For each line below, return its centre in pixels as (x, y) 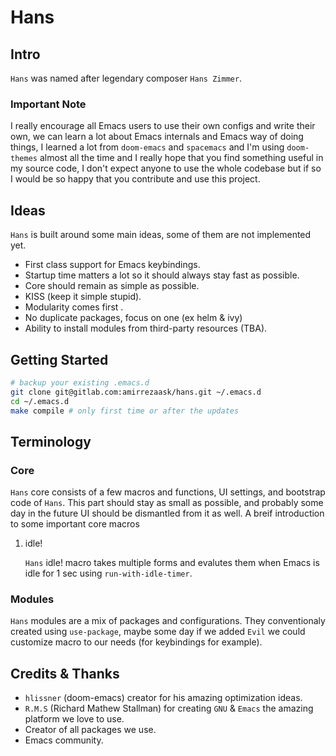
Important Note (48, 104)
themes (24, 159)
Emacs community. (64, 740)
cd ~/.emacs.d (40, 401)
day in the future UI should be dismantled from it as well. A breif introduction (167, 513)
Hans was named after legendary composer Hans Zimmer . (126, 78)
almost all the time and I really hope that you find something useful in (181, 158)
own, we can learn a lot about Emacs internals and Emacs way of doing (157, 137)
